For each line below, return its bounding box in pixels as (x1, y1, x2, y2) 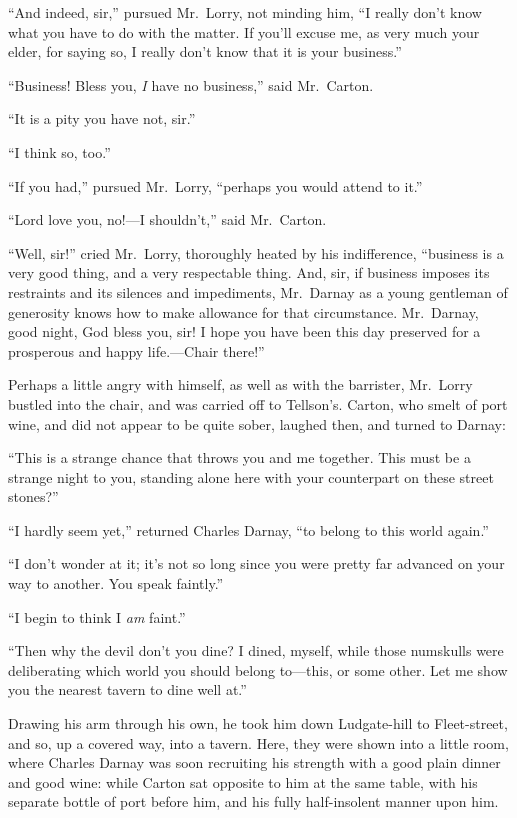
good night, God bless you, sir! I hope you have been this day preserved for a (8, 321, 481, 342)
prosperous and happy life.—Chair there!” (8, 340, 265, 361)
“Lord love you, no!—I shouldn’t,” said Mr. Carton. (8, 209, 327, 230)
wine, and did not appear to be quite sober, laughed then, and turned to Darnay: (8, 413, 506, 434)
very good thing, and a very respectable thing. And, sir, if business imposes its (8, 262, 490, 283)
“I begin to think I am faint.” (8, 606, 186, 627)
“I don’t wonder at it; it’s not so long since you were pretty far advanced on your (8, 553, 505, 574)
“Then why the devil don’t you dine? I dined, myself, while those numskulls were (8, 640, 504, 661)
